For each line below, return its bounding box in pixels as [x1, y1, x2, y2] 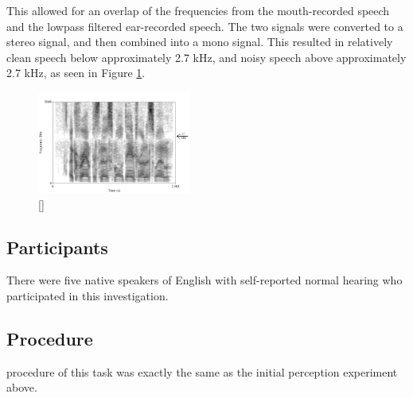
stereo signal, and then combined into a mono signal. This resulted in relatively [6, 33, 393, 50]
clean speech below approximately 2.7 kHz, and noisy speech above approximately [6, 48, 407, 65]
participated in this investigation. [6, 288, 169, 304]
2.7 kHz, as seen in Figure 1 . [6, 64, 146, 81]
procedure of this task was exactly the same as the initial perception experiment [6, 363, 398, 380]
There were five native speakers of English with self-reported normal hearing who [6, 272, 403, 288]
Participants [6, 234, 108, 259]
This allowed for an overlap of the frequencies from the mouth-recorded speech [6, 2, 390, 18]
